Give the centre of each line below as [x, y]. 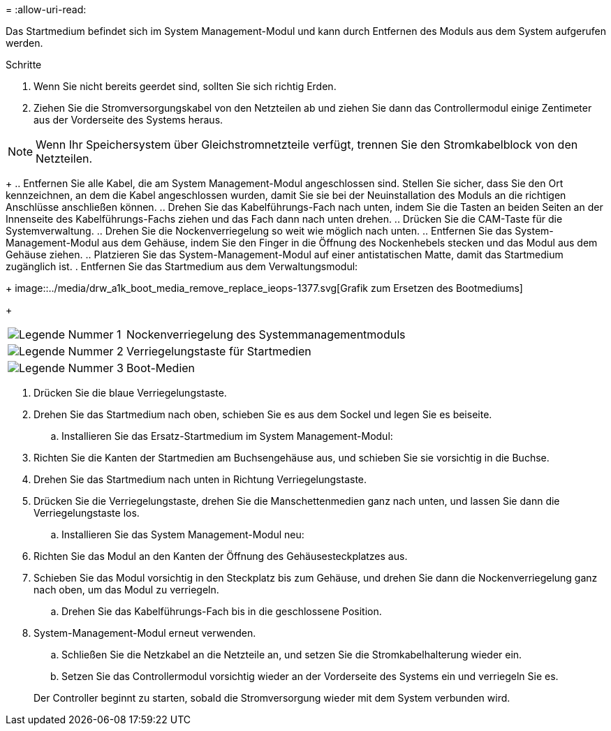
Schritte [24, 65]
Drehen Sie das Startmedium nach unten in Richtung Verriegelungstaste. [200, 479]
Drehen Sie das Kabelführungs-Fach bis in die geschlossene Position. [222, 611]
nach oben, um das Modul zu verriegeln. [126, 590]
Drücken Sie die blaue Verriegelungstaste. [130, 393]
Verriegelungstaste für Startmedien [219, 351]
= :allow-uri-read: [46, 9]
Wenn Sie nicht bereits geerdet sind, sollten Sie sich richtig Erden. [185, 86]
